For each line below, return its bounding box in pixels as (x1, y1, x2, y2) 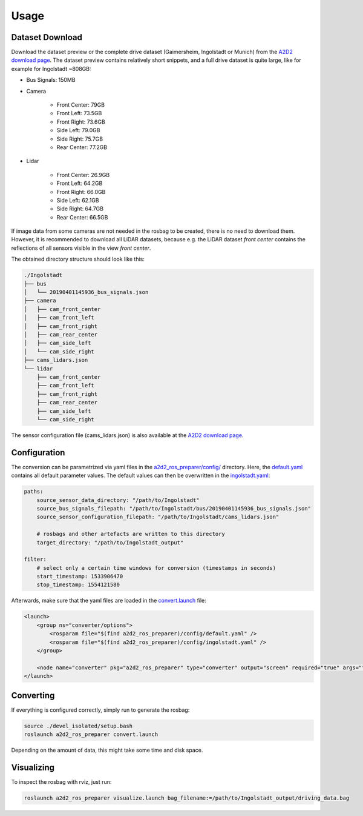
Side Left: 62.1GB (56, 196, 99, 204)
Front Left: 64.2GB (56, 179, 103, 187)
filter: (24, 556, 47, 563)
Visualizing (11, 762, 54, 772)
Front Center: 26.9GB (56, 171, 110, 178)
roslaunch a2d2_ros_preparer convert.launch (24, 731, 159, 738)
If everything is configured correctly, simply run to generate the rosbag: (11, 706, 190, 714)
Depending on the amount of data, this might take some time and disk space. (11, 746, 203, 754)
